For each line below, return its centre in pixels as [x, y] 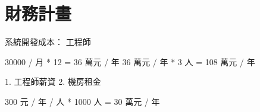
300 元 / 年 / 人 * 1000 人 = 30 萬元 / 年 [82, 101]
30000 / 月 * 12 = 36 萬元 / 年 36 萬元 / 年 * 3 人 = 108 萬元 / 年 [130, 61]
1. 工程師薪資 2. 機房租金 [53, 81]
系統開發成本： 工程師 [48, 42]
